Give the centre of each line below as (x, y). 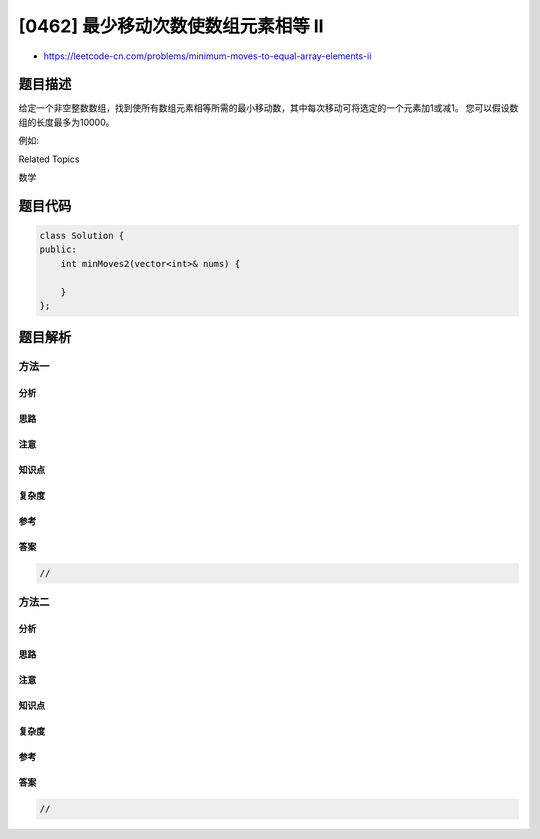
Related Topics (49, 159)
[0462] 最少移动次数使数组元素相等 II (171, 26)
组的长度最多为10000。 (66, 122)
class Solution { (82, 236)
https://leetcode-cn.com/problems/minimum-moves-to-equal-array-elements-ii (207, 56)
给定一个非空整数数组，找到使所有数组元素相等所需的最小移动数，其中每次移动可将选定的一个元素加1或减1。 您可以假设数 (268, 108)
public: (58, 249)
